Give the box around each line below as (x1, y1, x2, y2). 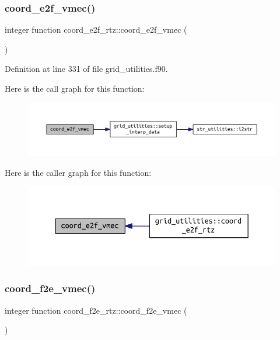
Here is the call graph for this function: (5, 82, 145, 94)
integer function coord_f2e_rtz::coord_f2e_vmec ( (5, 304, 187, 316)
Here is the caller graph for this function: (5, 166, 152, 178)
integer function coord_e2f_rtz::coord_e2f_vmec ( (5, 23, 187, 36)
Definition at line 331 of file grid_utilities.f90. (5, 63, 168, 75)
